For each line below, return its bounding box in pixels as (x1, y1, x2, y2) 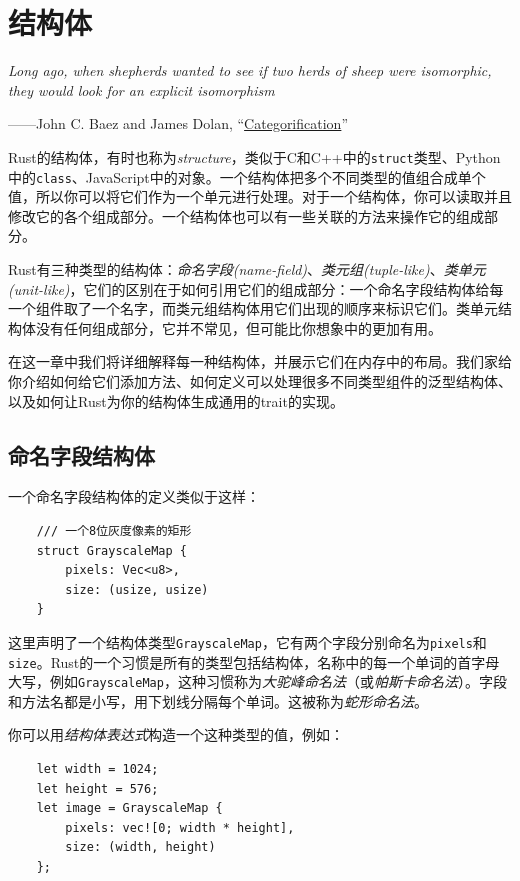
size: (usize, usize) (65, 582, 209, 597)
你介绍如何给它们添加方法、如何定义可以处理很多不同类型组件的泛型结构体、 (8, 370, 512, 391)
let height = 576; (36, 781, 159, 796)
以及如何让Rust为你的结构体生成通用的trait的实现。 (8, 390, 344, 411)
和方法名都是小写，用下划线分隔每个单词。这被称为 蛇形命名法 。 (8, 690, 428, 711)
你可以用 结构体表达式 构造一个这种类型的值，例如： (8, 724, 344, 745)
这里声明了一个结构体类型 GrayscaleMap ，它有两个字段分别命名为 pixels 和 (8, 631, 487, 652)
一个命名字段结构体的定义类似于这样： (8, 486, 260, 507)
